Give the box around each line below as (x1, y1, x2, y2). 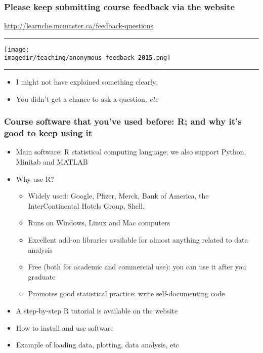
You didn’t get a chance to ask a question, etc (16, 93, 158, 104)
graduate (28, 271, 56, 282)
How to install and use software (16, 322, 114, 333)
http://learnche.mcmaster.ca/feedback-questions (4, 20, 154, 31)
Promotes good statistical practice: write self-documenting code (28, 288, 225, 299)
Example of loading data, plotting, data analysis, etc (16, 339, 179, 350)
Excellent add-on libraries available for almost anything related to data (28, 234, 248, 245)
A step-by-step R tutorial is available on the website (16, 305, 178, 316)
